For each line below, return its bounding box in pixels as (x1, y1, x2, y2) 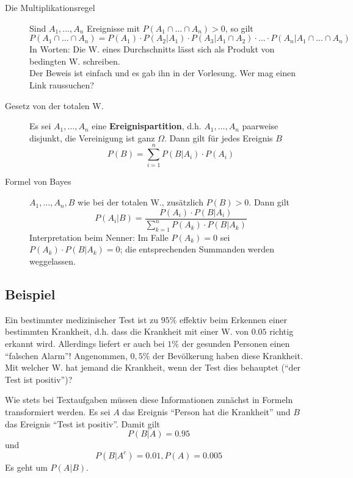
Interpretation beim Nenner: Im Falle (29, 230, 169, 243)
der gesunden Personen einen (181, 337, 290, 350)
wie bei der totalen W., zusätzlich (78, 196, 203, 209)
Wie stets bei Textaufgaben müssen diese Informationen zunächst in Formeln (5, 393, 293, 406)
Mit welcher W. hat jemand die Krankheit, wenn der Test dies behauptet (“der (5, 361, 301, 374)
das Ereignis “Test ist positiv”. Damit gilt (5, 417, 160, 430)
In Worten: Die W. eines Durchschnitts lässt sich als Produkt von (29, 43, 275, 55)
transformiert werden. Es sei (5, 405, 111, 418)
